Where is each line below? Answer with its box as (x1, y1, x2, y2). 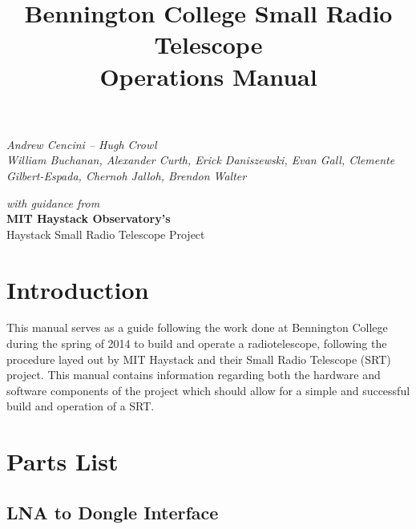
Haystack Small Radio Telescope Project (6, 225, 205, 242)
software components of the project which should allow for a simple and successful (6, 382, 410, 398)
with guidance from (6, 194, 100, 211)
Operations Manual (99, 59, 317, 92)
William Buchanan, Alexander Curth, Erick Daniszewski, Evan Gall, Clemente (6, 151, 395, 168)
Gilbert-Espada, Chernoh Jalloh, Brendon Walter (6, 167, 247, 184)
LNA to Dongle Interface (6, 499, 219, 524)
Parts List (6, 445, 119, 478)
